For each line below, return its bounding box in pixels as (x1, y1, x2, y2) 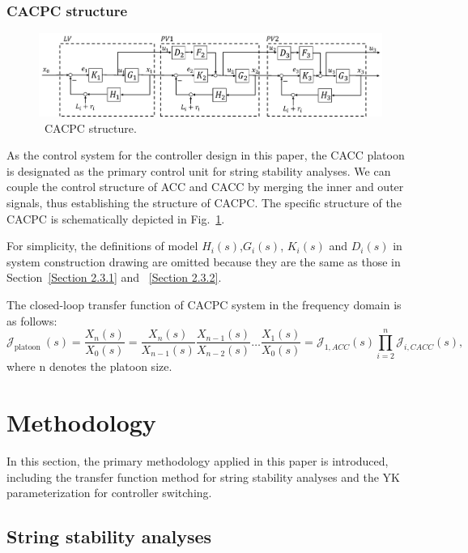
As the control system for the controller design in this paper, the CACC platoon (6, 147, 405, 164)
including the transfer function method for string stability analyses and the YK (6, 468, 400, 485)
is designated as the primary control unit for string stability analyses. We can (6, 162, 391, 179)
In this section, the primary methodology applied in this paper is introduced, (6, 452, 389, 469)
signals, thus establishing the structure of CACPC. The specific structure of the (6, 194, 402, 211)
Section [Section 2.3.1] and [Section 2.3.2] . (6, 269, 222, 286)
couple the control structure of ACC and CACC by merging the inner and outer (6, 178, 404, 195)
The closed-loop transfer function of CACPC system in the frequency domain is (6, 296, 402, 313)
